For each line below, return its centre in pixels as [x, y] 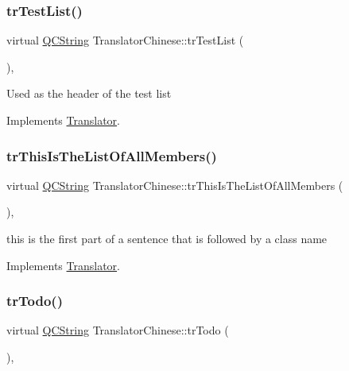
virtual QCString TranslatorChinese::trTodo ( [118, 330]
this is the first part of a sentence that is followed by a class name [167, 238]
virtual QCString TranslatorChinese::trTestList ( [125, 40]
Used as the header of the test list [89, 93]
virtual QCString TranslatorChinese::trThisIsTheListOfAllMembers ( [175, 185]
